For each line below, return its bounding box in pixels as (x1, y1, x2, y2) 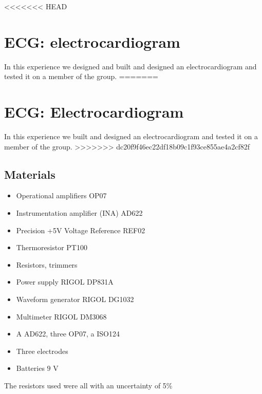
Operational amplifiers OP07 (16, 190, 107, 201)
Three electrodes (16, 345, 68, 356)
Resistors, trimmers (16, 259, 78, 270)
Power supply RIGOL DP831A (16, 276, 114, 287)
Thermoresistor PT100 (16, 242, 87, 253)
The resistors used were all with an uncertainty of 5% (4, 380, 173, 390)
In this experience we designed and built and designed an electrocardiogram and (4, 61, 257, 71)
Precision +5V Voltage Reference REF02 (16, 224, 145, 235)
